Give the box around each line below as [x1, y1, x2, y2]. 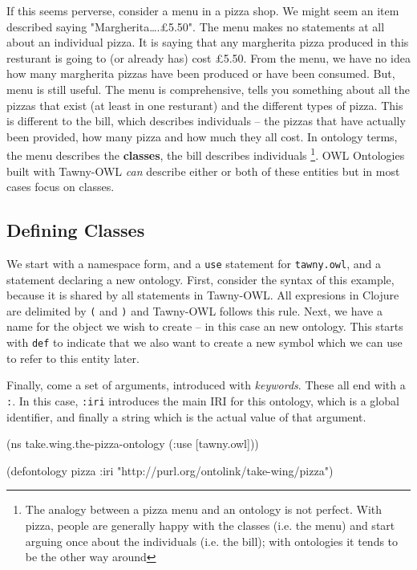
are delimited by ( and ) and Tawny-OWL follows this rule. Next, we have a [6, 302, 383, 319]
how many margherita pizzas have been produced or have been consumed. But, [6, 65, 395, 82]
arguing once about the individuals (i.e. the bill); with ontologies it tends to [25, 532, 399, 549]
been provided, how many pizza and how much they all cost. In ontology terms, [6, 128, 398, 145]
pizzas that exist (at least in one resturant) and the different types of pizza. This [6, 96, 403, 113]
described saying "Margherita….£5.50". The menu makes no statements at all [6, 18, 385, 35]
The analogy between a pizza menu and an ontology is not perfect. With [25, 501, 383, 518]
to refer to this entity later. [6, 349, 140, 366]
